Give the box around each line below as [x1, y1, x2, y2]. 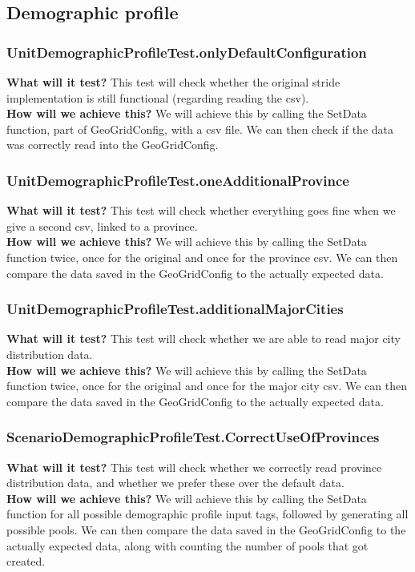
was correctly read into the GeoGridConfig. [6, 136, 219, 153]
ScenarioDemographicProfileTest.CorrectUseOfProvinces [6, 427, 380, 447]
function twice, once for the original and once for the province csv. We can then [6, 248, 398, 265]
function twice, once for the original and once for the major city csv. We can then [6, 377, 407, 394]
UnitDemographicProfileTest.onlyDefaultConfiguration [6, 42, 367, 62]
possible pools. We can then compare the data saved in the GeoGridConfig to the [6, 521, 406, 538]
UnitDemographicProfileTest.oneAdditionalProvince [6, 170, 349, 190]
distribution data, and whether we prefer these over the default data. [6, 474, 344, 491]
